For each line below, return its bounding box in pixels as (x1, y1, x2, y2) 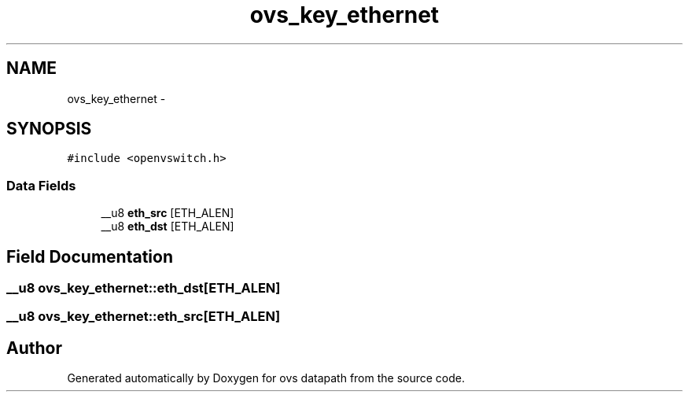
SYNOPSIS (6, 119, 92, 139)
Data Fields (6, 177, 76, 193)
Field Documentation (6, 246, 173, 267)
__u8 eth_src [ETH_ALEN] (101, 206, 234, 220)
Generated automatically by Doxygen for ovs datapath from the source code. (67, 371, 466, 385)
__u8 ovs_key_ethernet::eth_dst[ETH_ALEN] (6, 280, 281, 297)
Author (6, 337, 62, 358)
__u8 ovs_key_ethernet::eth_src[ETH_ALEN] (6, 308, 281, 325)
